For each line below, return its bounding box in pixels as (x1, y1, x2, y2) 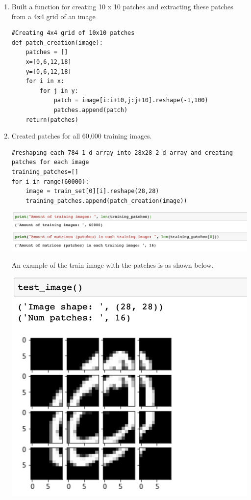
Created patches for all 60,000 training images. (11, 131, 152, 141)
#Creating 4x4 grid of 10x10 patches (11, 29, 135, 37)
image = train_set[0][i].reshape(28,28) (25, 188, 159, 195)
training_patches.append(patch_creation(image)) (25, 197, 187, 204)
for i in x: (25, 78, 65, 85)
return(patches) (25, 116, 78, 123)
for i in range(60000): (11, 178, 89, 185)
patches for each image (11, 159, 89, 166)
